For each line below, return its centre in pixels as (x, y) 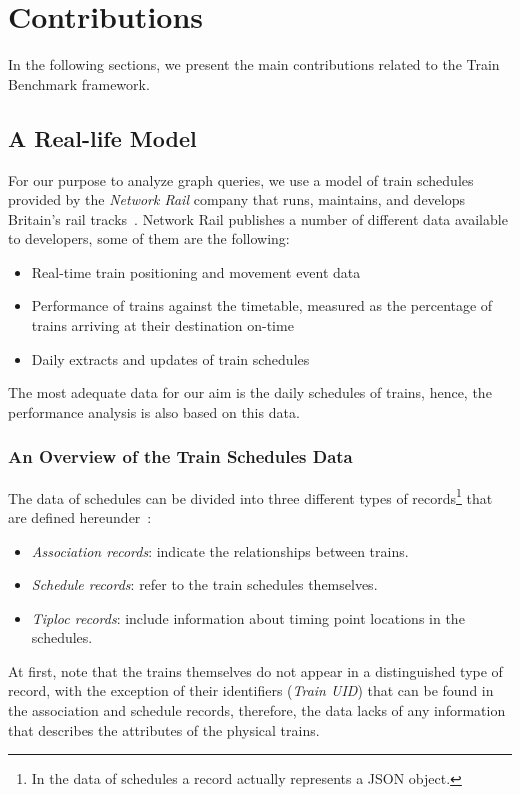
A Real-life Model (102, 137)
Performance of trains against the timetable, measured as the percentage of (262, 305)
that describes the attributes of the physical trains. (164, 729)
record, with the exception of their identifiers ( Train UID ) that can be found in (251, 690)
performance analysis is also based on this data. (154, 411)
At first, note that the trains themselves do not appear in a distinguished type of (255, 670)
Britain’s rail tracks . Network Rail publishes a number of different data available (258, 218)
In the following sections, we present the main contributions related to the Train (254, 64)
